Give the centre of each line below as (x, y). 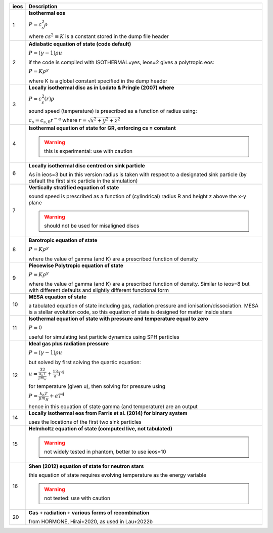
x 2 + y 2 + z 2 (106, 120)
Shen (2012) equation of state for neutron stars (86, 466)
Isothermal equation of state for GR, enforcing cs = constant (102, 128)
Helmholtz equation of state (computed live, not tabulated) (101, 429)
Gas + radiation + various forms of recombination (89, 513)
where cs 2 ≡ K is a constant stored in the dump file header (99, 36)
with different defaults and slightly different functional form (99, 290)
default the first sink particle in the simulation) (83, 181)
